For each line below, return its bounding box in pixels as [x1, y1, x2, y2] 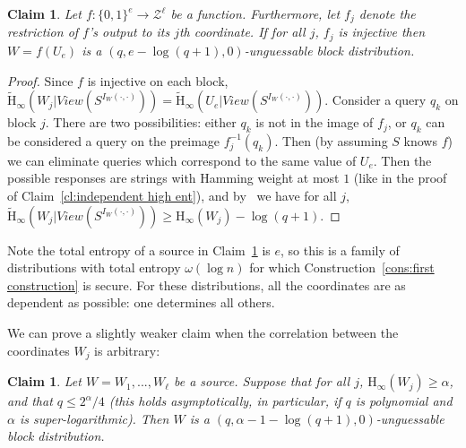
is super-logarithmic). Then [19, 409, 169, 427]
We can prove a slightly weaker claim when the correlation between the [7, 323, 399, 342]
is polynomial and [355, 392, 453, 410]
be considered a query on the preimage [7, 131, 220, 150]
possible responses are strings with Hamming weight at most [7, 168, 340, 187]
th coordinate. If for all [178, 22, 306, 41]
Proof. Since [7, 71, 73, 90]
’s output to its [88, 22, 170, 41]
